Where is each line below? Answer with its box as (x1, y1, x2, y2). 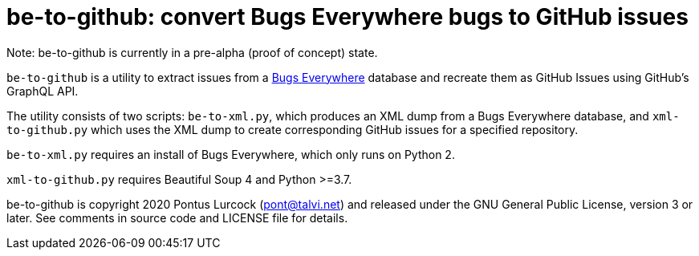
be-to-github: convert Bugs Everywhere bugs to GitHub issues (6, 3, 689, 30)
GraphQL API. (6, 83, 79, 98)
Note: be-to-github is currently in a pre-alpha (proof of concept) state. (6, 45, 378, 59)
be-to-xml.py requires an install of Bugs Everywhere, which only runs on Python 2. (6, 147, 455, 161)
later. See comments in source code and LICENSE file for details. (6, 210, 348, 225)
